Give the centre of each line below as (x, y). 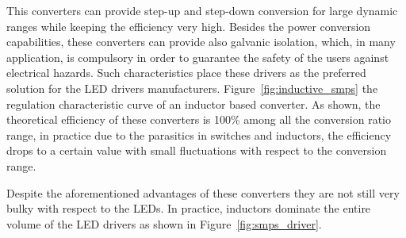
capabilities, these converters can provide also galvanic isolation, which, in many (201, 42)
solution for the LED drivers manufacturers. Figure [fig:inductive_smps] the (192, 88)
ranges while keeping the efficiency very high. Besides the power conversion (189, 26)
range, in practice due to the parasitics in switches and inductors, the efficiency (199, 134)
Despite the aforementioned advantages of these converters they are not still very (203, 192)
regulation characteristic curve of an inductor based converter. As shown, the (193, 104)
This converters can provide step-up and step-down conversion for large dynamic (202, 10)
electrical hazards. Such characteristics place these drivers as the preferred (186, 73)
